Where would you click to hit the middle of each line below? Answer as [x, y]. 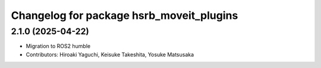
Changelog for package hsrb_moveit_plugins [125, 15]
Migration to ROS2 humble [58, 46]
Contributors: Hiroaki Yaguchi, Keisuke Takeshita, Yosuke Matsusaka [110, 54]
